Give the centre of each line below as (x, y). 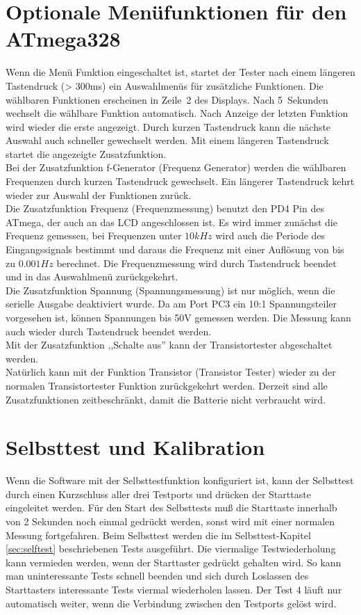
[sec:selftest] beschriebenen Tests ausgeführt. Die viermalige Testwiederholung (171, 549)
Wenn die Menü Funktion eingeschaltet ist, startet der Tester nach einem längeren (180, 72)
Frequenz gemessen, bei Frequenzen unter (94, 235)
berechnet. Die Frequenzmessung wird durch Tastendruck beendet (196, 263)
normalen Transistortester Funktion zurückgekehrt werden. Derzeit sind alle (167, 385)
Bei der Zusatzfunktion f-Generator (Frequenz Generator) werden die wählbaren (176, 167)
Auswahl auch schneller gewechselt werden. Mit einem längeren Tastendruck (167, 140)
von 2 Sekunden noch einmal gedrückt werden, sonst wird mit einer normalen (170, 521)
